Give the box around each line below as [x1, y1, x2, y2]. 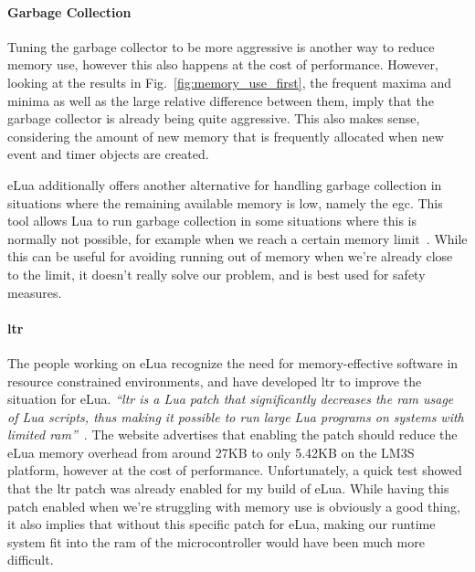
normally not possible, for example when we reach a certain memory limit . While [7, 228, 468, 248]
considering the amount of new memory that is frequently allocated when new [7, 126, 444, 145]
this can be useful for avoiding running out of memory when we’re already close [7, 247, 453, 266]
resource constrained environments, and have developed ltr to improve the [7, 371, 422, 390]
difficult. [7, 550, 54, 569]
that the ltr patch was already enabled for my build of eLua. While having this [7, 479, 449, 498]
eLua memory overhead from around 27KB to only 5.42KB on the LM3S [7, 442, 415, 461]
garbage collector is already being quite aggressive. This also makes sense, [7, 109, 420, 128]
